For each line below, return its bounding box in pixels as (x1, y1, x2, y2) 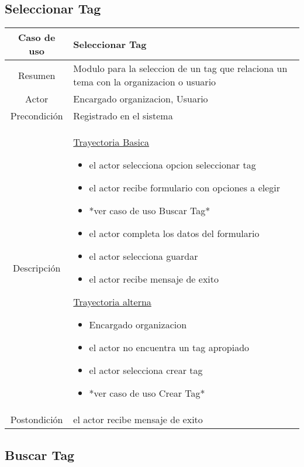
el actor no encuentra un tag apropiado (89, 341, 250, 355)
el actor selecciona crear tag (89, 363, 203, 377)
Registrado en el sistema (73, 109, 173, 123)
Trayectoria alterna (73, 295, 151, 309)
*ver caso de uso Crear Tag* (89, 386, 205, 400)
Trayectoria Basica (73, 135, 150, 149)
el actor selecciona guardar (89, 249, 198, 263)
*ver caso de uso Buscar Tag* (89, 204, 210, 218)
